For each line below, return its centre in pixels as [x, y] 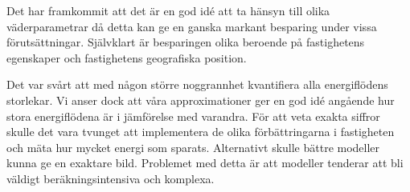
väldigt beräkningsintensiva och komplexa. [111, 178]
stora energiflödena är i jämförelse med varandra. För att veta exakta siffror [193, 116]
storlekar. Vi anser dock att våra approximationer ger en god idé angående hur [201, 100]
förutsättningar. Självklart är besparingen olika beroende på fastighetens [186, 42]
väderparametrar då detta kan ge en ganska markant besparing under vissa [192, 26]
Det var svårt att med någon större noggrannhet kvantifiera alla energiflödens [197, 84]
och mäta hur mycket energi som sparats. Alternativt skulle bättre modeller [193, 147]
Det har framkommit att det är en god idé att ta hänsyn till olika [168, 10]
